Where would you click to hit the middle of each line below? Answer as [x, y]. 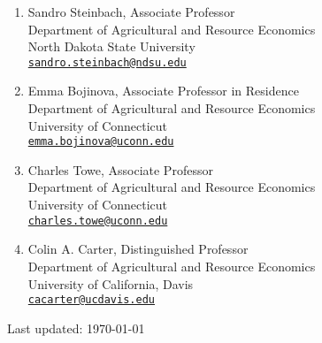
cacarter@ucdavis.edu [91, 300]
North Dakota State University [111, 46]
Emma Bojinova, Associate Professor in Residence [163, 91]
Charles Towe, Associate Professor [120, 169]
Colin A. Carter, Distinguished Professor [138, 249]
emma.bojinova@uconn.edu [101, 142]
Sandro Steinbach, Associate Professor [131, 11]
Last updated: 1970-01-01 [76, 328]
